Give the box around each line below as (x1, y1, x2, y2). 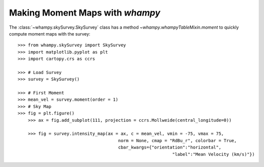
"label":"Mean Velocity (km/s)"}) (172, 151, 255, 157)
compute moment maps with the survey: (9, 31, 90, 37)
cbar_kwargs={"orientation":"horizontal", (118, 145, 221, 150)
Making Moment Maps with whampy (9, 7, 161, 18)
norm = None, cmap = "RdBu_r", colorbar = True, (118, 138, 237, 143)
